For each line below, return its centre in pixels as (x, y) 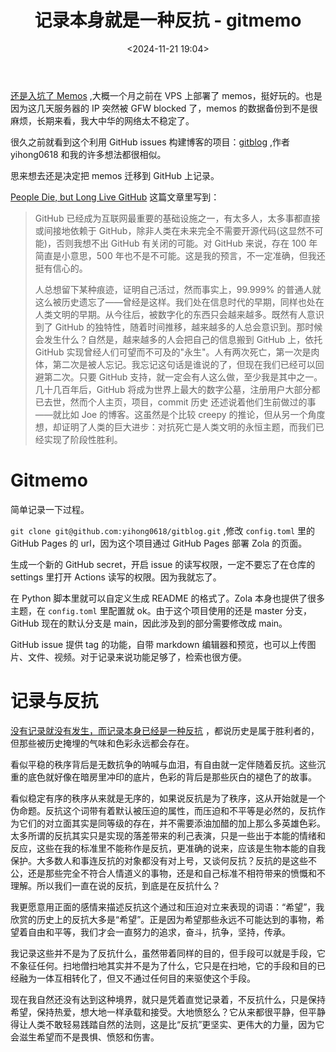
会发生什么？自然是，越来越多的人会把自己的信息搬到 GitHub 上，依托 (178, 339)
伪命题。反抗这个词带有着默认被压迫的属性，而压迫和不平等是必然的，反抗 (163, 810)
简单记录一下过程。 (50, 509)
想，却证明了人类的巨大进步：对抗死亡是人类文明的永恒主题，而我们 (175, 427)
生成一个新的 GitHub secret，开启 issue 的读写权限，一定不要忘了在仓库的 (163, 564)
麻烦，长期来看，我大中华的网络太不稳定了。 (102, 120)
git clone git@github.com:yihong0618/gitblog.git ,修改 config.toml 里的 (163, 530)
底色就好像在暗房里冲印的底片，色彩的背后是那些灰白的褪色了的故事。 (172, 777)
